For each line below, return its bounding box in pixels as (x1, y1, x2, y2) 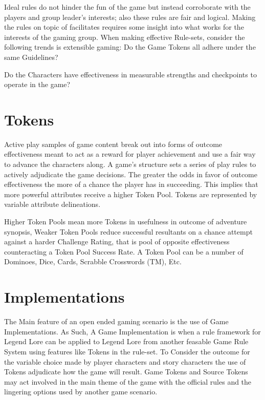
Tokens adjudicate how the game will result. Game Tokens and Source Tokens (4, 366, 248, 377)
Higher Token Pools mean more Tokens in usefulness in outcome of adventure (4, 216, 247, 227)
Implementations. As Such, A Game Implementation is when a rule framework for (4, 326, 261, 336)
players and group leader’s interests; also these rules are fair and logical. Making (4, 11, 256, 22)
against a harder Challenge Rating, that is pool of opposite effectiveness (4, 236, 230, 247)
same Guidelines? (4, 51, 58, 62)
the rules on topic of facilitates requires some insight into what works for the (4, 22, 244, 32)
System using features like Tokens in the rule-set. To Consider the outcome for (4, 346, 250, 356)
